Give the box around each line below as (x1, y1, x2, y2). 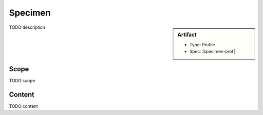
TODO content (9, 103, 38, 109)
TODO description (9, 24, 46, 30)
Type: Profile (189, 41, 215, 47)
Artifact (177, 31, 197, 38)
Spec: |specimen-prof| (189, 49, 235, 55)
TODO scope (9, 77, 35, 83)
